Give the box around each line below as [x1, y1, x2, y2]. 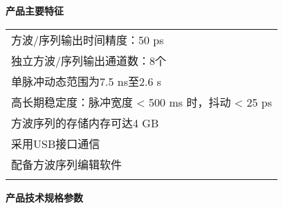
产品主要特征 [6, 3, 64, 17]
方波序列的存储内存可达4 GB [11, 114, 159, 131]
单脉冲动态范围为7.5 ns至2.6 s [11, 73, 162, 89]
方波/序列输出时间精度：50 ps [11, 31, 164, 48]
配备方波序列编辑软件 [11, 156, 122, 172]
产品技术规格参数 [6, 190, 83, 204]
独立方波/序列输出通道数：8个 [11, 52, 167, 69]
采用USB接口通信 [11, 135, 100, 152]
